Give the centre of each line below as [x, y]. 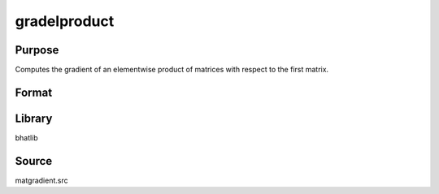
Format [34, 92]
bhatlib [26, 137]
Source [34, 161]
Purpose [37, 50]
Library [34, 118]
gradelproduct [65, 21]
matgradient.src [41, 180]
